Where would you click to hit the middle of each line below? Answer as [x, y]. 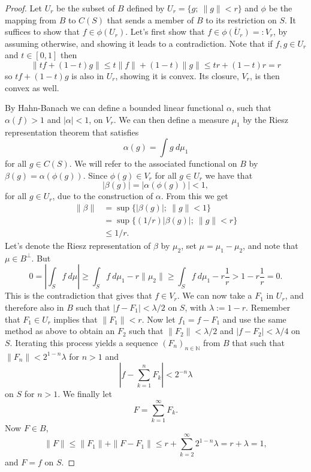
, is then [265, 75]
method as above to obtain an [60, 331]
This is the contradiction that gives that [78, 295]
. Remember [268, 307]
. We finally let [85, 394]
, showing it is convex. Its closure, [177, 75]
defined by [146, 8]
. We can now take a [215, 295]
